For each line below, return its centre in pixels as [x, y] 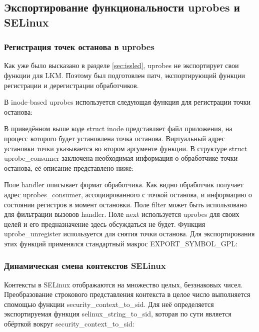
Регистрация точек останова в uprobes [79, 47]
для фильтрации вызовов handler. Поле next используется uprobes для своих [122, 214]
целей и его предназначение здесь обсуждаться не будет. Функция [105, 224]
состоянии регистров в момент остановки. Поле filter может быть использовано [125, 204]
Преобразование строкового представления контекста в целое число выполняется [127, 294]
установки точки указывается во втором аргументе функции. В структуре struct [126, 148]
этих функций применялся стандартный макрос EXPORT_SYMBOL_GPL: [121, 243]
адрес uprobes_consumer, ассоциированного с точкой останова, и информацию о [128, 194]
